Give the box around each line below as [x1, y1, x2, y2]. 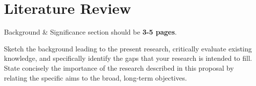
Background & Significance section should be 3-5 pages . [4, 27, 177, 37]
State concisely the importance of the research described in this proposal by [4, 62, 234, 73]
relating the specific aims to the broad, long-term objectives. [4, 72, 187, 83]
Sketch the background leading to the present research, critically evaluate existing [4, 43, 252, 53]
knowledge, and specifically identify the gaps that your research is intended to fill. [4, 53, 252, 63]
